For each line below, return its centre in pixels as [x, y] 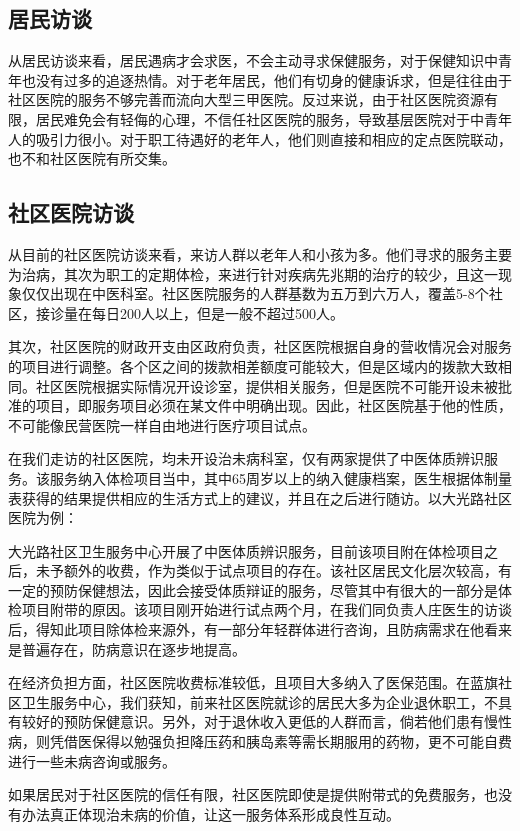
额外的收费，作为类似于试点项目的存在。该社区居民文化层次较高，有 [287, 570]
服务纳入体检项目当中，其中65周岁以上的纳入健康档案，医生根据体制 [273, 477]
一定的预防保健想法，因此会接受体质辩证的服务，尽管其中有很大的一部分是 [253, 589]
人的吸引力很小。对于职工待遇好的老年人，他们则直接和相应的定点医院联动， [260, 138]
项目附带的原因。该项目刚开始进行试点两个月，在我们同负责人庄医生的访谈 [266, 609]
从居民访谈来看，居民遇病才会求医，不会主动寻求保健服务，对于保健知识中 [253, 60]
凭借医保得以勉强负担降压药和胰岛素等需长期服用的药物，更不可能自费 [280, 741]
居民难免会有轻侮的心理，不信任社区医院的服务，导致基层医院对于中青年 [273, 118]
